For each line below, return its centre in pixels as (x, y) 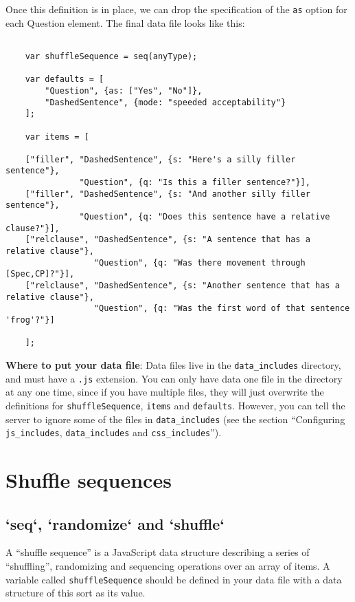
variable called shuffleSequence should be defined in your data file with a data (174, 579)
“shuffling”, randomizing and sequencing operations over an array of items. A (168, 566)
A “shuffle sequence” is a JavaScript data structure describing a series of (158, 552)
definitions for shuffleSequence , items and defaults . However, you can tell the (175, 405)
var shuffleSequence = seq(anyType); (111, 56)
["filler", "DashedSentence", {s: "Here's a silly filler (160, 159)
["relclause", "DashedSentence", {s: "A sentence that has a (168, 240)
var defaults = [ (65, 79)
